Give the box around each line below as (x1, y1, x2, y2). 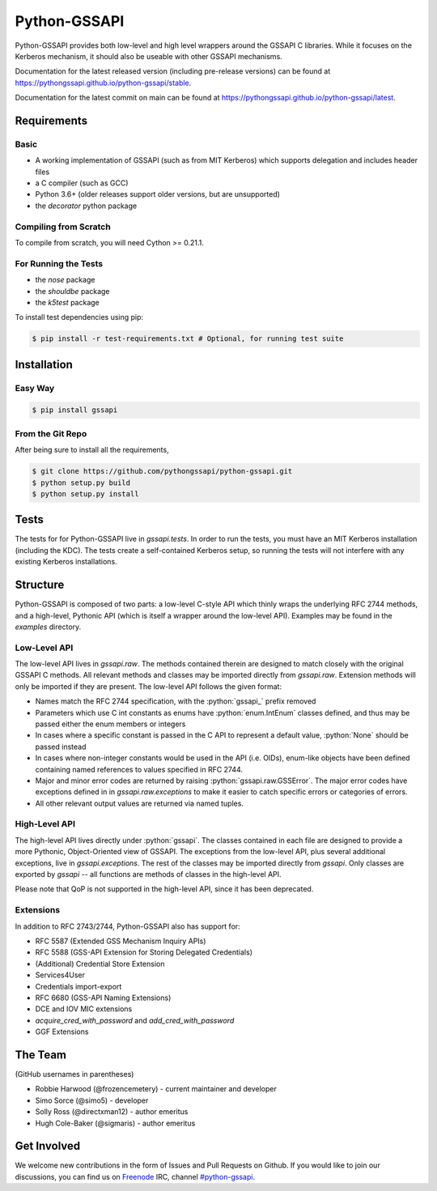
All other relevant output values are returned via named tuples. (35, 798, 244, 808)
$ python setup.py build (32, 478, 131, 487)
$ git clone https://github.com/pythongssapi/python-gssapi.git (32, 466, 293, 476)
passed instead (35, 742, 87, 751)
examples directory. (15, 622, 82, 632)
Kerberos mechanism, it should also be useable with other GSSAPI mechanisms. (15, 51, 282, 61)
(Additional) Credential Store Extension (35, 959, 165, 968)
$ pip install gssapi (32, 406, 118, 415)
